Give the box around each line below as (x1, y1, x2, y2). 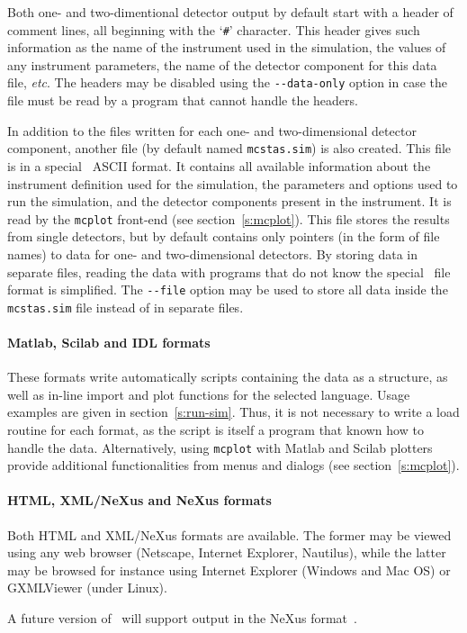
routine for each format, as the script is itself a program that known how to (7, 420, 424, 439)
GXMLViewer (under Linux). (7, 578, 167, 597)
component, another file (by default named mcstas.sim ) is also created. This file (7, 139, 452, 158)
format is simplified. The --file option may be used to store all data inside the (7, 280, 448, 299)
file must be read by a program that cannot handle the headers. (7, 91, 358, 110)
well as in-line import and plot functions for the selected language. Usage (7, 384, 410, 403)
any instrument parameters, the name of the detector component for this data (7, 55, 437, 74)
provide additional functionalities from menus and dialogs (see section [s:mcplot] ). (7, 456, 460, 475)
